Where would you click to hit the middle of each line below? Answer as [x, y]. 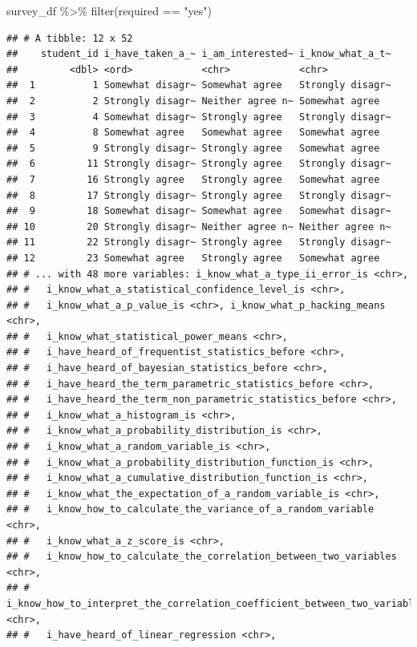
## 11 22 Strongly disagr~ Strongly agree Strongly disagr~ [199, 243]
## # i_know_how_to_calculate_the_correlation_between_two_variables [202, 557]
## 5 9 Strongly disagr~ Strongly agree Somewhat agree [193, 148]
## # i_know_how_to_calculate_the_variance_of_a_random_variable [190, 510]
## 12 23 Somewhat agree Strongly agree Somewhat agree [193, 258]
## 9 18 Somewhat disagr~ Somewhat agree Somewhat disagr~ [199, 211]
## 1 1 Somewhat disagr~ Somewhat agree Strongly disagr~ [199, 85]
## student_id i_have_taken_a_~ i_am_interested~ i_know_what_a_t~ [199, 54]
